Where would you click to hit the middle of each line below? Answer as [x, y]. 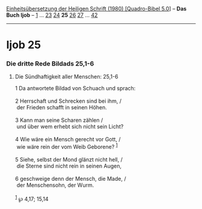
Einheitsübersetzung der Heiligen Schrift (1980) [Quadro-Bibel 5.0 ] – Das [96, 9]
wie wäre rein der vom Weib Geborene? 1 [67, 147]
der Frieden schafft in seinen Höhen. [62, 108]
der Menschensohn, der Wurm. [55, 185]
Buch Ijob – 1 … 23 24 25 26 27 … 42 [52, 15]
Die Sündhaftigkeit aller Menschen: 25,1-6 [66, 77]
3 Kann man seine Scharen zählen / [59, 120]
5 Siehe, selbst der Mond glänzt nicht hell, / [69, 160]
